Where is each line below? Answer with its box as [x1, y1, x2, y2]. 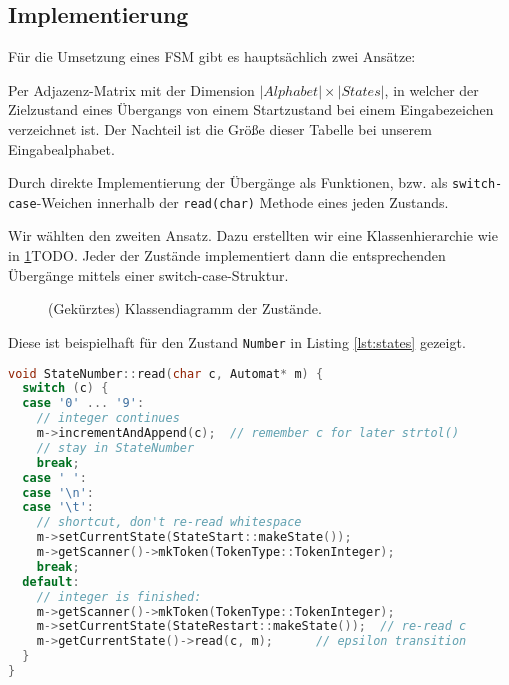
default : [22, 574, 80, 589]
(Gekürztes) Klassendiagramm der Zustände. [48, 298, 322, 319]
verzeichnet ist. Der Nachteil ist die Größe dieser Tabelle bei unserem [8, 118, 432, 139]
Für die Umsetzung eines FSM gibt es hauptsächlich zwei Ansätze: [8, 46, 416, 67]
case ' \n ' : [22, 485, 94, 500]
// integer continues [36, 411, 180, 426]
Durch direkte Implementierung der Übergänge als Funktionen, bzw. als [8, 172, 448, 193]
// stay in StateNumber [36, 440, 195, 455]
